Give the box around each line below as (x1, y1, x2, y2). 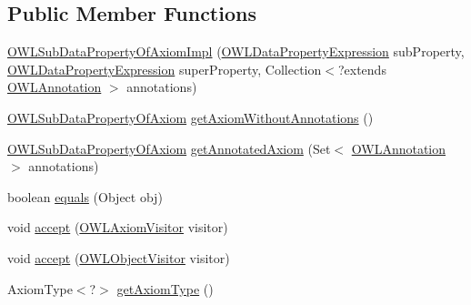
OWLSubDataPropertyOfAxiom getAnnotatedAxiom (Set (7, 138, 331, 158)
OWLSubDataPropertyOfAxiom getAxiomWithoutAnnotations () (7, 107, 374, 127)
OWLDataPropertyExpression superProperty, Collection (7, 59, 322, 78)
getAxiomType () (116, 279, 214, 298)
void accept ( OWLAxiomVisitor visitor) (7, 218, 228, 237)
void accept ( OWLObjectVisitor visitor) (7, 248, 230, 267)
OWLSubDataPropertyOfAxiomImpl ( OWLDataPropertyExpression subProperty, (7, 42, 465, 61)
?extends (337, 59, 386, 78)
